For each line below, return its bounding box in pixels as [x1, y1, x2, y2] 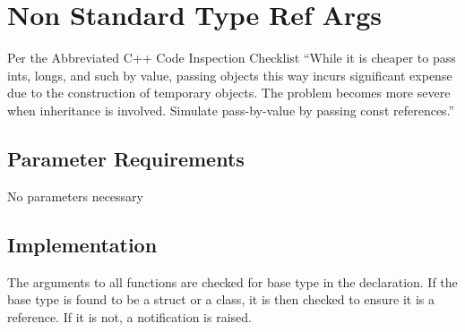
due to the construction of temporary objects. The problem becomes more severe [7, 83, 451, 102]
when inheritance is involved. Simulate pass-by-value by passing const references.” [7, 100, 455, 119]
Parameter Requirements [7, 144, 245, 172]
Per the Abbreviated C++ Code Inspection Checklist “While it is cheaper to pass [7, 48, 456, 67]
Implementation [7, 230, 158, 258]
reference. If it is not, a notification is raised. [7, 307, 252, 326]
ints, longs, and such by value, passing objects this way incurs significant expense [7, 65, 452, 84]
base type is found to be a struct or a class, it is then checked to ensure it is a [7, 290, 435, 309]
